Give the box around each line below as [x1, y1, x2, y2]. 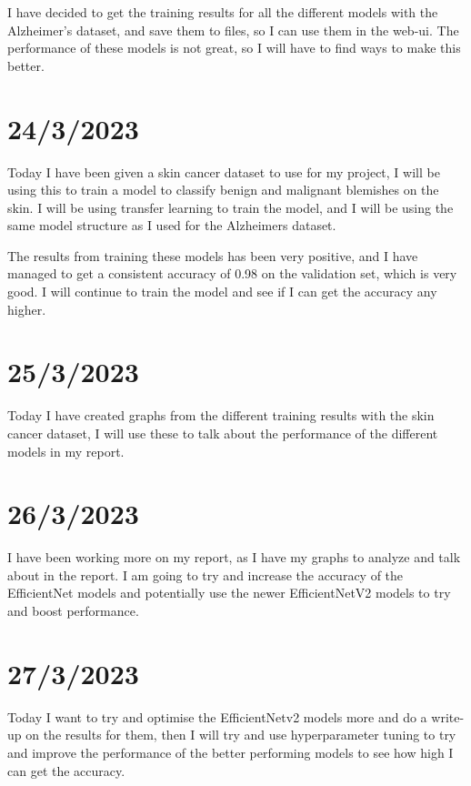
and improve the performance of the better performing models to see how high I [7, 742, 454, 761]
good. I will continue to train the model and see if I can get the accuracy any [7, 282, 437, 301]
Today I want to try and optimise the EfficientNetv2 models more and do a [7, 707, 427, 726]
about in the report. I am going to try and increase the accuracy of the [7, 565, 404, 584]
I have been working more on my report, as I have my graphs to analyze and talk [7, 548, 461, 567]
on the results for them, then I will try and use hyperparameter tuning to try [25, 725, 456, 744]
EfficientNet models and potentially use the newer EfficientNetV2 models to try [7, 583, 451, 602]
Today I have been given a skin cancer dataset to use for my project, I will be [7, 162, 440, 181]
